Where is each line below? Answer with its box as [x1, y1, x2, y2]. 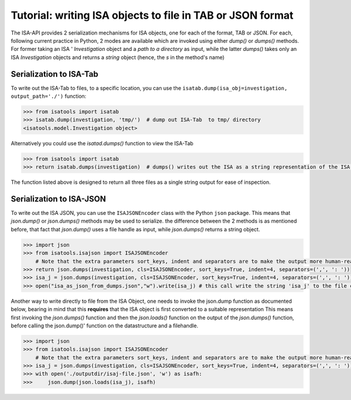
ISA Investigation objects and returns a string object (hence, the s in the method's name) [11, 53, 225, 61]
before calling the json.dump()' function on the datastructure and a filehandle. [11, 322, 198, 329]
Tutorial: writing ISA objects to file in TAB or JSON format [11, 9, 294, 22]
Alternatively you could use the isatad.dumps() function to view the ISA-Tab [11, 139, 194, 146]
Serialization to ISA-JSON [11, 194, 106, 204]
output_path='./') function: [11, 93, 87, 100]
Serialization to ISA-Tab [11, 69, 99, 79]
